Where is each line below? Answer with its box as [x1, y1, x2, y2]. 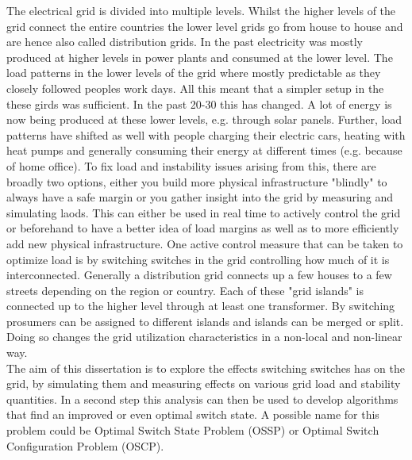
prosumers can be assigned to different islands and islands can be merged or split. [6, 312, 404, 329]
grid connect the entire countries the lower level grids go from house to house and [6, 17, 403, 34]
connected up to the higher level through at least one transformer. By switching [6, 297, 395, 314]
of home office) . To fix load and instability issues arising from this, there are [6, 157, 376, 174]
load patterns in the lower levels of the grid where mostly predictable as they [6, 64, 381, 81]
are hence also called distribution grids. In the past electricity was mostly [6, 33, 363, 50]
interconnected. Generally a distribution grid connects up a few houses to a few [6, 266, 392, 283]
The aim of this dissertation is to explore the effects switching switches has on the [6, 359, 405, 376]
